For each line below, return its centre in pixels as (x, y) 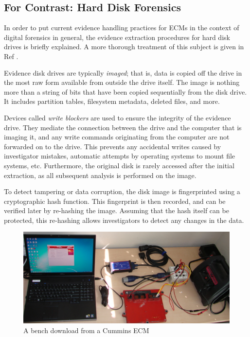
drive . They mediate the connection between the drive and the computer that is (123, 127)
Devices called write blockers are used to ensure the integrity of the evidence (117, 117)
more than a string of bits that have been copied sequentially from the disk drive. (125, 91)
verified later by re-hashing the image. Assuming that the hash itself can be (116, 210)
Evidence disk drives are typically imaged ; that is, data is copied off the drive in (123, 72)
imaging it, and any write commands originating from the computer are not (117, 137)
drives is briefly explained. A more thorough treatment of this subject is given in (124, 47)
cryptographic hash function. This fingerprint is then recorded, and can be (115, 201)
